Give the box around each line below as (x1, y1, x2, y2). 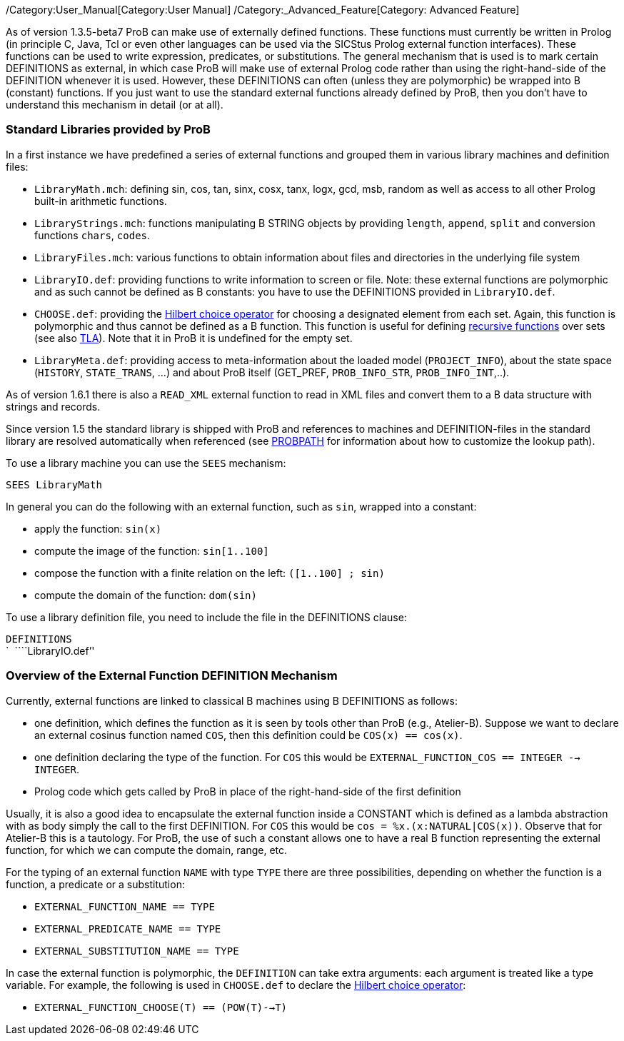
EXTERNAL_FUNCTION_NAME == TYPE (34, 900, 215, 912)
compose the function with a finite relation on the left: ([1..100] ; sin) (34, 566, 385, 579)
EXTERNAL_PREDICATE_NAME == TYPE (34, 922, 221, 935)
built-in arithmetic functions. (34, 194, 167, 207)
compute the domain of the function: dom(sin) (34, 588, 257, 601)
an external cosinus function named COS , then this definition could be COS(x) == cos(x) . (34, 728, 463, 741)
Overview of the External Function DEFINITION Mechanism (6, 668, 338, 683)
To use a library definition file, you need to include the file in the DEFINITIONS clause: (6, 610, 407, 623)
